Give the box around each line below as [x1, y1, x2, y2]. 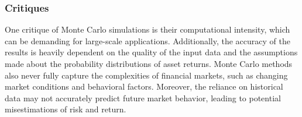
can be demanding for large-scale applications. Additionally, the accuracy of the [5, 34, 290, 47]
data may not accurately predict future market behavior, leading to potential [5, 91, 281, 104]
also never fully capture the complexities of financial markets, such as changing [5, 69, 288, 81]
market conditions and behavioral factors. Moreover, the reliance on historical [5, 80, 283, 93]
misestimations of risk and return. [5, 103, 126, 115]
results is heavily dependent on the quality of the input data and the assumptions [5, 46, 298, 58]
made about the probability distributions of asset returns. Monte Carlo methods [5, 58, 293, 69]
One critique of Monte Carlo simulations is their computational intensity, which [5, 23, 290, 36]
